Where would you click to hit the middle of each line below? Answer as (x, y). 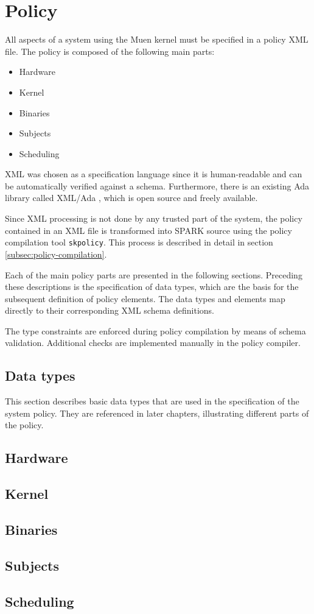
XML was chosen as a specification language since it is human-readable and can (154, 174)
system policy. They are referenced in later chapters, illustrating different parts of (157, 413)
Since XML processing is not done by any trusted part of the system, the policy (154, 218)
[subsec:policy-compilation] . (56, 254)
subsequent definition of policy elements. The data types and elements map (145, 298)
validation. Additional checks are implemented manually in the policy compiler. (153, 343)
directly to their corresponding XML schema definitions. (110, 310)
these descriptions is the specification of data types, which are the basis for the (152, 287)
